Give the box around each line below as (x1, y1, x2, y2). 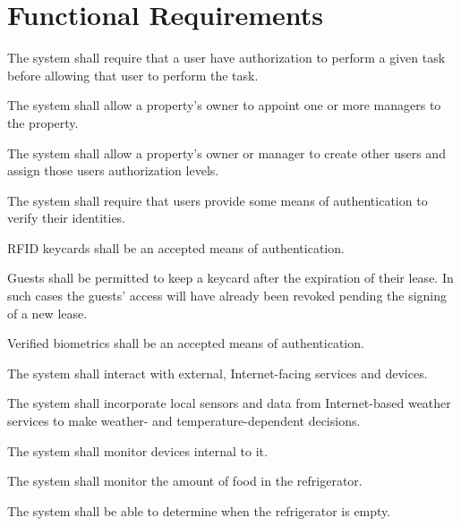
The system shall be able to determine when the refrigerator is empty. (7, 501, 391, 520)
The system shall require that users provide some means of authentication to (7, 191, 428, 209)
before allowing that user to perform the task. (7, 65, 259, 84)
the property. (7, 113, 79, 131)
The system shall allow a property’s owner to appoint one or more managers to (7, 96, 441, 115)
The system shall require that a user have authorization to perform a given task (7, 48, 446, 67)
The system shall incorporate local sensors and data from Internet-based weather (7, 394, 451, 412)
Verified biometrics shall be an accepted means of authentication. (7, 334, 364, 352)
